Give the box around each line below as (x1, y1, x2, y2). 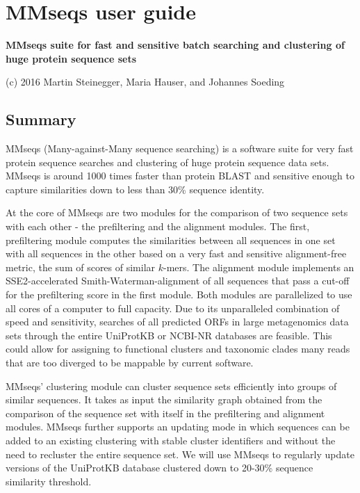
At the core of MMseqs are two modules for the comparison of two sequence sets (6, 205, 348, 220)
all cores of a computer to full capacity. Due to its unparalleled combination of (6, 300, 340, 315)
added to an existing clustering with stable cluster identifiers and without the (6, 433, 336, 447)
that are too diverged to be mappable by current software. (6, 355, 254, 370)
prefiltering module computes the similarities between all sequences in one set (6, 232, 336, 247)
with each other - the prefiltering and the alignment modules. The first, (6, 219, 310, 234)
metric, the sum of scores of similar (6, 259, 156, 274)
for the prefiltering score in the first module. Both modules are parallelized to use (6, 287, 352, 302)
